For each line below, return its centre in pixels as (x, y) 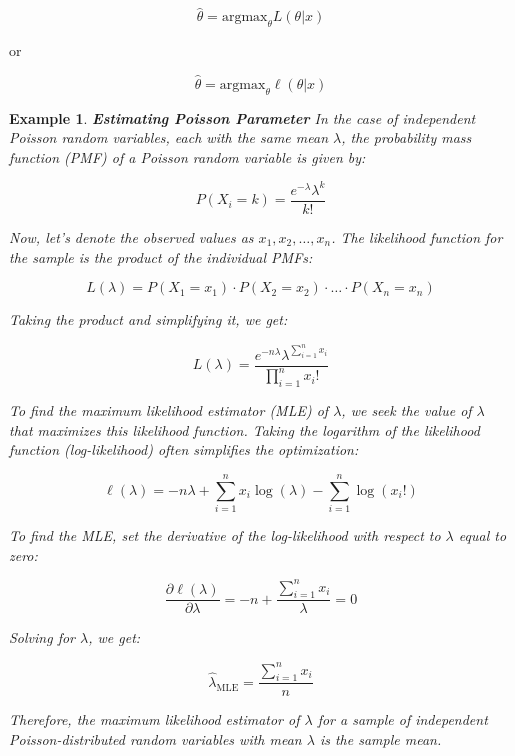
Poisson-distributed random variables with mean (155, 738)
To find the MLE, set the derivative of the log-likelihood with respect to (225, 534)
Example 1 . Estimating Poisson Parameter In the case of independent (242, 117)
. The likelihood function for (417, 236)
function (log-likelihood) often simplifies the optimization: (184, 449)
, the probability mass (406, 137)
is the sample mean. (380, 738)
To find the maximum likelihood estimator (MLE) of (169, 410)
